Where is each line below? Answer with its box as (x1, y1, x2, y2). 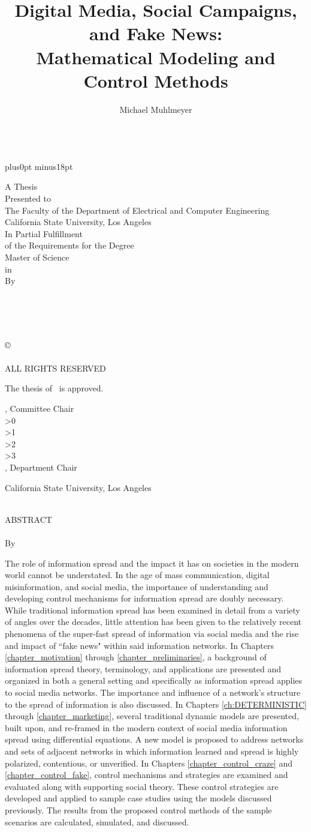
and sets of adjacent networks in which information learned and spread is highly (5, 745, 299, 757)
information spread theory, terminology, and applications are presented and (5, 662, 281, 675)
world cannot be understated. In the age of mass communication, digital (5, 568, 270, 581)
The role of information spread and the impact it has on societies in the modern (5, 556, 299, 569)
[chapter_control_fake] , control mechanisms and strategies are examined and (5, 768, 288, 781)
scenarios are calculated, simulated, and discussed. (5, 815, 189, 828)
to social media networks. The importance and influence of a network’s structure (5, 686, 301, 699)
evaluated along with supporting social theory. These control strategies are (5, 780, 279, 792)
